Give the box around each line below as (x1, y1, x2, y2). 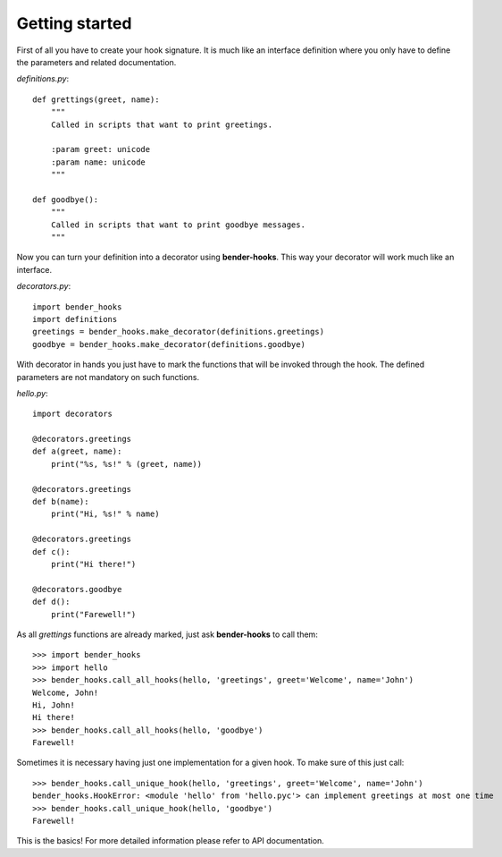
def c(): (32, 547, 71, 556)
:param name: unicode (50, 157, 146, 167)
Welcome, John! (32, 687, 99, 698)
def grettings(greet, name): (32, 94, 160, 105)
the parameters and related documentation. (16, 56, 177, 67)
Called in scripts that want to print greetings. (50, 119, 272, 130)
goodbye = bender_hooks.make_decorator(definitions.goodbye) (32, 339, 305, 349)
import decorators (32, 409, 113, 420)
